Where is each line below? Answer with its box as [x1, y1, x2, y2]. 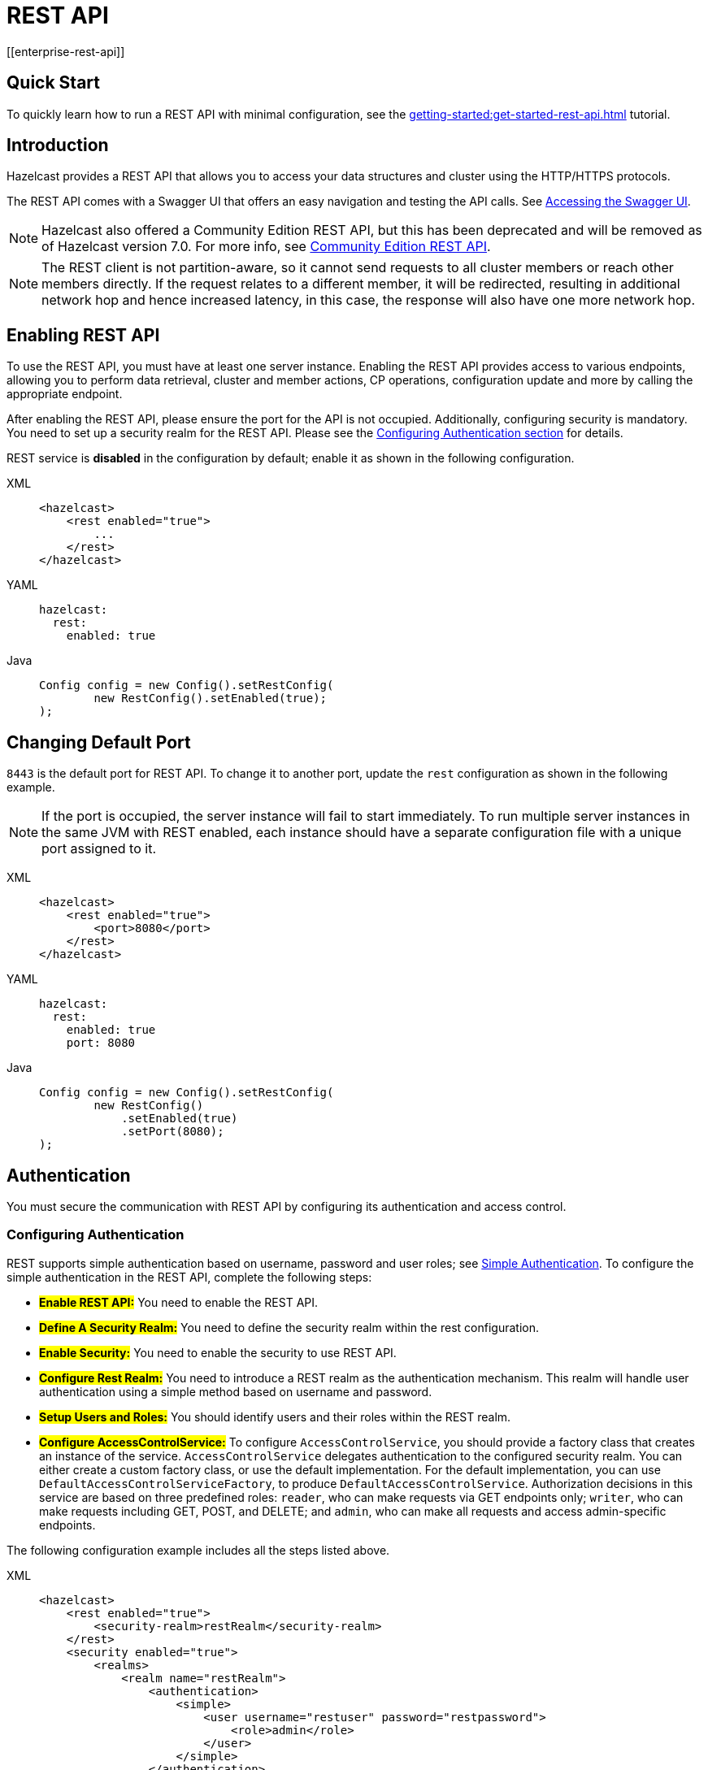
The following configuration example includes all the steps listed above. [7, 1542, 390, 1557]
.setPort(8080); [121, 1125, 224, 1139]
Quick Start [7, 72, 100, 93]
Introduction [7, 135, 109, 156]
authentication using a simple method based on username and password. [39, 1384, 432, 1399]
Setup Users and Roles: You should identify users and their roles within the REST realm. [39, 1409, 511, 1424]
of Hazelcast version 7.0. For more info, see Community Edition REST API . [41, 238, 491, 255]
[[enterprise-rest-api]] [7, 44, 125, 59]
